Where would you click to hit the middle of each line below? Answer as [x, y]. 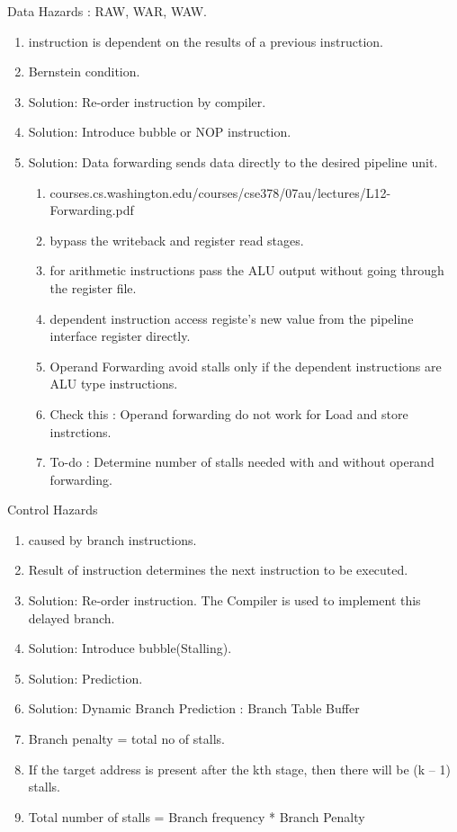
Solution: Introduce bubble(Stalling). [130, 648]
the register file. [93, 287]
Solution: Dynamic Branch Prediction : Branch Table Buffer [194, 708]
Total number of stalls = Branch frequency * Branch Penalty [197, 816]
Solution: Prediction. [85, 678]
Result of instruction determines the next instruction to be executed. [218, 570]
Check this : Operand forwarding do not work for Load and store [229, 413]
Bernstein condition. [84, 72]
